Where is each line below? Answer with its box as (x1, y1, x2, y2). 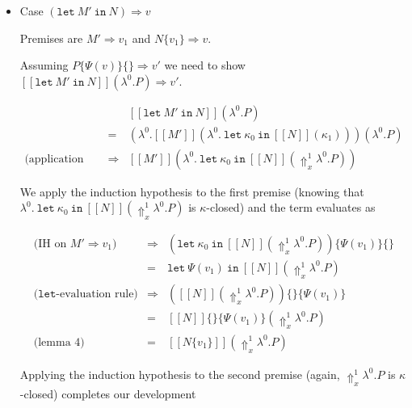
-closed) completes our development (19, 385, 196, 402)
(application (24, 153, 84, 165)
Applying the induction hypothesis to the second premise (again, (19, 365, 340, 382)
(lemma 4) (33, 336, 85, 348)
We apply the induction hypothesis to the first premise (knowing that (19, 183, 364, 200)
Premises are (19, 29, 83, 46)
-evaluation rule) (56, 288, 138, 301)
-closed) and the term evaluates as (206, 199, 376, 216)
